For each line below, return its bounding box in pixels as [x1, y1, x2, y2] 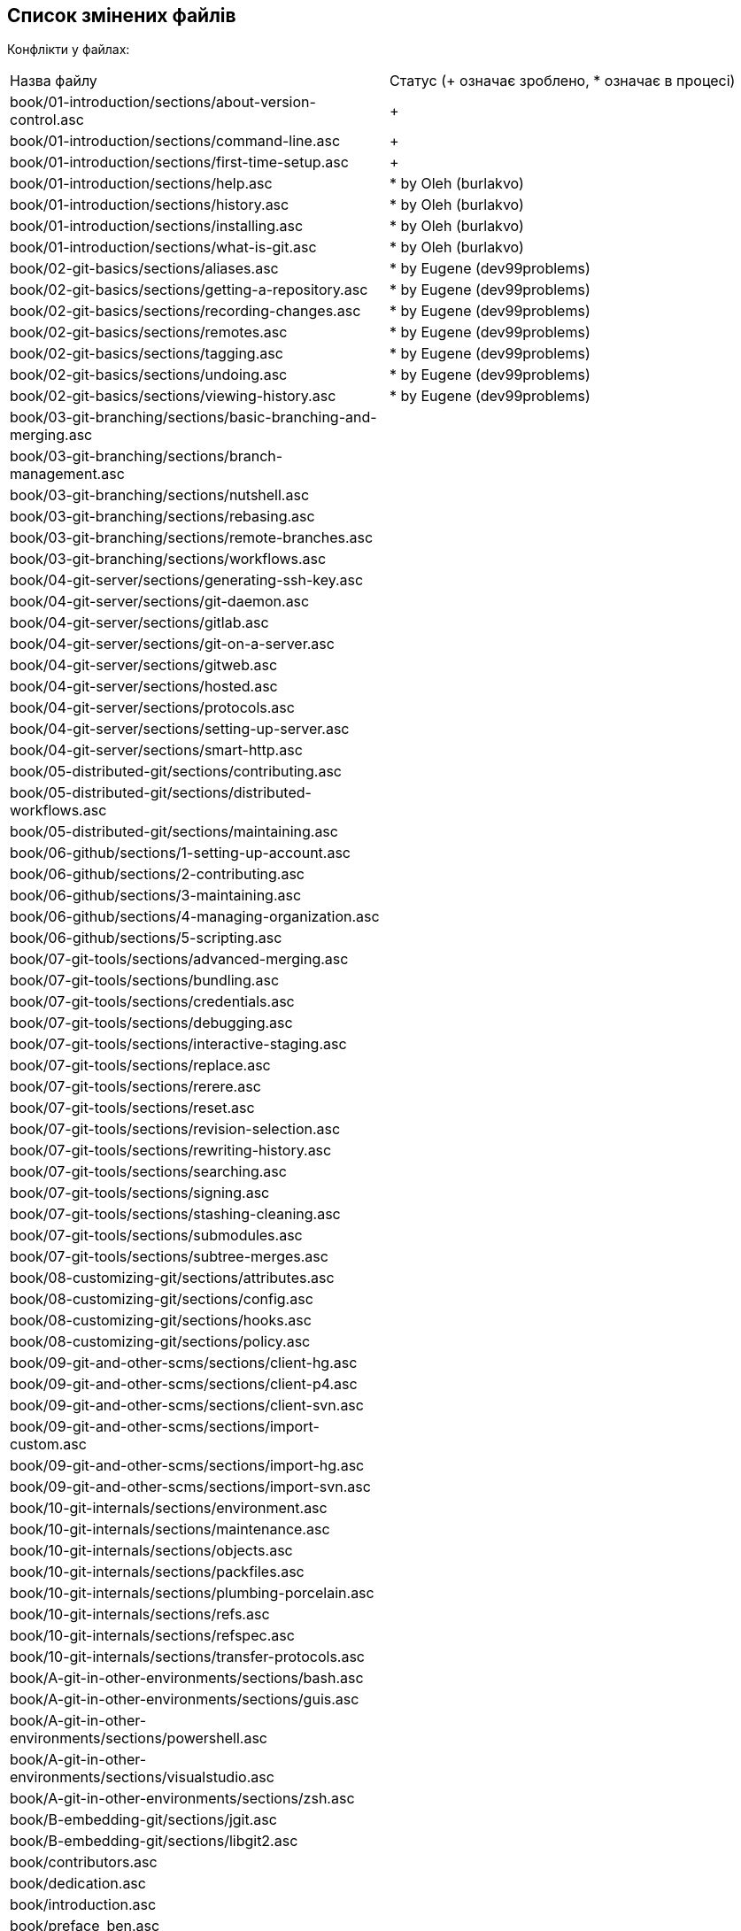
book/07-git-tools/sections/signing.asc [10, 1184, 270, 1202]
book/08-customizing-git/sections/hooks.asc [10, 1311, 312, 1330]
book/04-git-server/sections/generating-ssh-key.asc [10, 571, 364, 590]
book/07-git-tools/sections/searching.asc [10, 1162, 287, 1181]
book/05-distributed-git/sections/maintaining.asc [10, 823, 338, 841]
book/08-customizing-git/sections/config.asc [10, 1290, 313, 1309]
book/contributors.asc [10, 1853, 158, 1872]
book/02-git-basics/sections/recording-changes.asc [10, 302, 361, 321]
